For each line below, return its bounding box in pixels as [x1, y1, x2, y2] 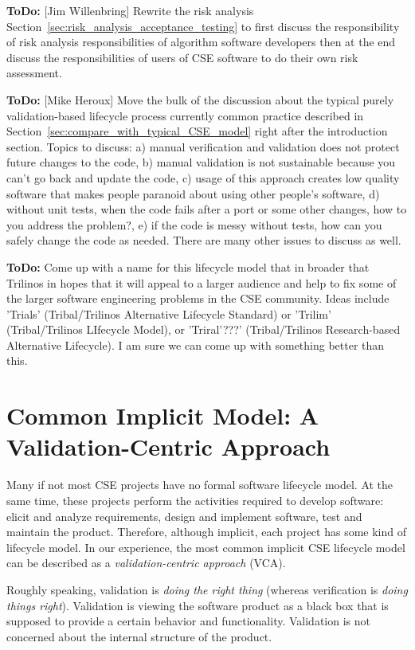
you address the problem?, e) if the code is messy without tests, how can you [6, 216, 382, 233]
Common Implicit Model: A [6, 399, 319, 432]
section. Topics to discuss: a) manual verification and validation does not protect [6, 138, 400, 155]
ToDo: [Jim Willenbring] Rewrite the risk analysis [6, 2, 254, 18]
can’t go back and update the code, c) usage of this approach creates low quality [6, 169, 400, 186]
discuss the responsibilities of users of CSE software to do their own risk [6, 49, 358, 65]
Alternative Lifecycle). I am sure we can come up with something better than [6, 336, 385, 353]
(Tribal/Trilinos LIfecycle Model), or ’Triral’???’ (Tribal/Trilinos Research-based [6, 321, 401, 338]
